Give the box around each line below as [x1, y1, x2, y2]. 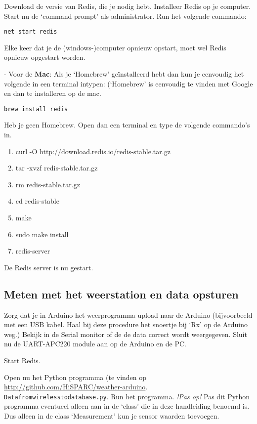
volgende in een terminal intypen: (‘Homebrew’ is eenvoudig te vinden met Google [4, 78, 253, 88]
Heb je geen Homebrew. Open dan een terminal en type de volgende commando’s [4, 120, 250, 130]
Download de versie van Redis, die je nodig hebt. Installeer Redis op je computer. [4, 1, 251, 11]
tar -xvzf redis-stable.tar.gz [15, 163, 98, 173]
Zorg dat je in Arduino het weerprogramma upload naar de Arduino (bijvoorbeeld [4, 309, 253, 320]
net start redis [4, 28, 57, 36]
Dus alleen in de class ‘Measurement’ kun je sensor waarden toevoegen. [4, 411, 219, 421]
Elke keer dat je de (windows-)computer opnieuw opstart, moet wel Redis [4, 42, 226, 52]
